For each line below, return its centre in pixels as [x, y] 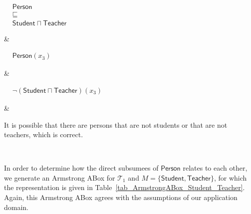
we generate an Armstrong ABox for [60, 177]
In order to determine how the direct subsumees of [81, 168]
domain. [16, 207]
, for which [230, 177]
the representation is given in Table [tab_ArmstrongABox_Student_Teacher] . [125, 187]
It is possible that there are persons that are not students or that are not [116, 124]
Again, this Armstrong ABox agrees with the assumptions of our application [121, 197]
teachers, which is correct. [44, 134]
